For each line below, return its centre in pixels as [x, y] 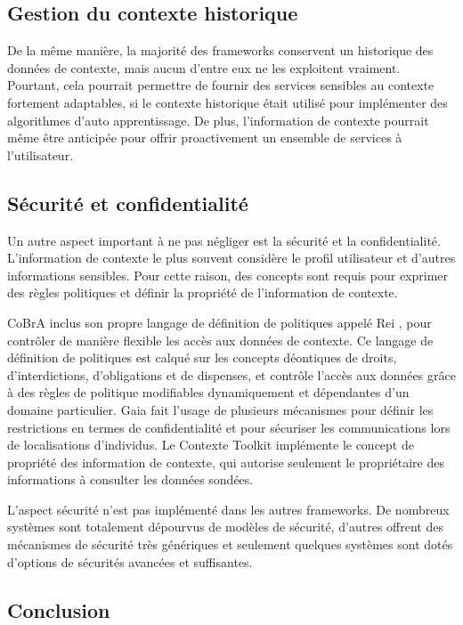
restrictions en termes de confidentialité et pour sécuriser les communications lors [229, 427]
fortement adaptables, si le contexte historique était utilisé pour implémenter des [227, 102]
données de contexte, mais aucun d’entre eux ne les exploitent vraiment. [204, 67]
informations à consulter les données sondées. [130, 479]
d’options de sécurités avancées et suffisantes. [130, 561]
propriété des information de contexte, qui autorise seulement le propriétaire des [226, 462]
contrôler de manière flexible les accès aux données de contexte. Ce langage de [220, 340]
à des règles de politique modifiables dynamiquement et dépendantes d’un [208, 392]
